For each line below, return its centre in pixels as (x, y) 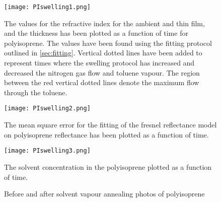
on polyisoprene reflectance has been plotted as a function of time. (106, 134)
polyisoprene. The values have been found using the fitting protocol (108, 43)
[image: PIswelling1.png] (47, 7)
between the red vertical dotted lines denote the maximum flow (102, 82)
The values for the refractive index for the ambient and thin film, (104, 23)
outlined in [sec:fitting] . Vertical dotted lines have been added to (103, 53)
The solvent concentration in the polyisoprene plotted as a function (108, 166)
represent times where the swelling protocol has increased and (99, 63)
